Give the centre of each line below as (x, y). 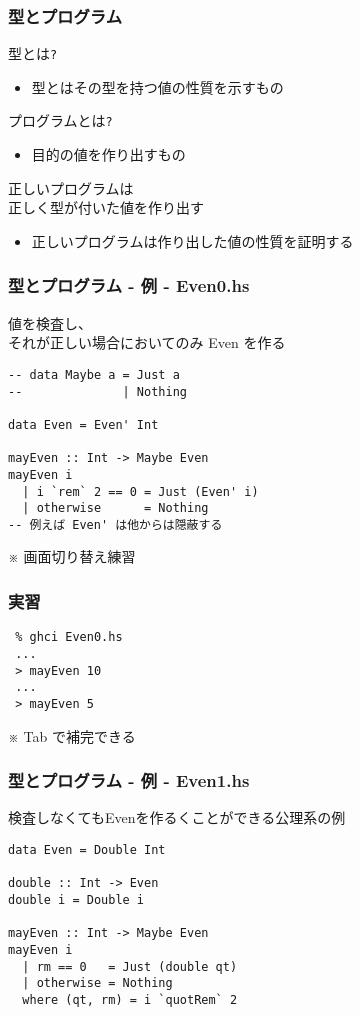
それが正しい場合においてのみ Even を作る (147, 342)
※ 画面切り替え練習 (72, 556)
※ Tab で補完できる (72, 735)
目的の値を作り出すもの (108, 154)
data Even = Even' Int (83, 424)
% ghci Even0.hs (69, 637)
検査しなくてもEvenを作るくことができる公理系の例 (177, 817)
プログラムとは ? (60, 120)
